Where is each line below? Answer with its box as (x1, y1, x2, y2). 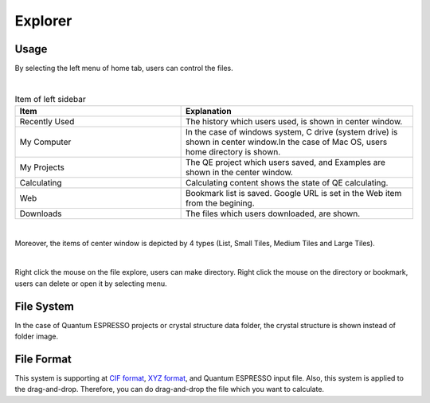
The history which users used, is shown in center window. (185, 116, 403, 127)
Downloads (19, 208, 62, 219)
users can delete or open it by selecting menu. (14, 279, 167, 288)
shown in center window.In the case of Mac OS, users (185, 136, 388, 147)
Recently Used (19, 116, 75, 127)
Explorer (14, 12, 72, 29)
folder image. (14, 331, 59, 342)
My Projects (19, 162, 65, 173)
